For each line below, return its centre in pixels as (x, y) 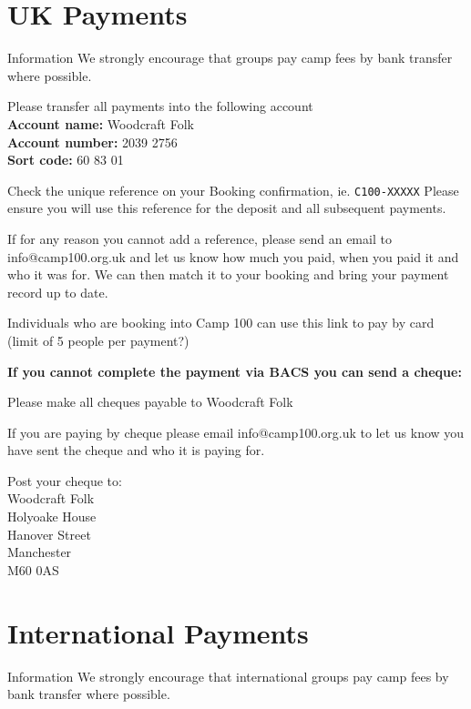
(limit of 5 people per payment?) (98, 340)
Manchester (40, 552)
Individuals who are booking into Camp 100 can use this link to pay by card (221, 323)
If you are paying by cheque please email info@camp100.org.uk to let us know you (236, 432)
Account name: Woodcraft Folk (101, 123)
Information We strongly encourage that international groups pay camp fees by (228, 676)
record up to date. (58, 292)
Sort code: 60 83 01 (66, 160)
